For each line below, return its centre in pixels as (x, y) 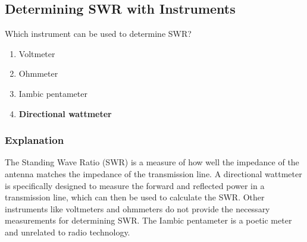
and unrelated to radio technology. (68, 232)
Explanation (35, 140)
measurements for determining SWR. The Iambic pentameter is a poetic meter (148, 220)
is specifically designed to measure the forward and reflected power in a (135, 185)
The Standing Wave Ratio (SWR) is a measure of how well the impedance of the (152, 162)
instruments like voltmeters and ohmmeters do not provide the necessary (137, 208)
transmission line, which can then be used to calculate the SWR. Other (135, 197)
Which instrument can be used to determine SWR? (98, 34)
